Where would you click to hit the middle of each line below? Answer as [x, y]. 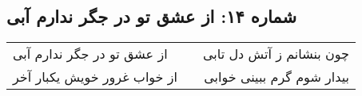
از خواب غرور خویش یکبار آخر [95, 77]
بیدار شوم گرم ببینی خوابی [276, 77]
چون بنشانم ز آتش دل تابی [276, 54]
